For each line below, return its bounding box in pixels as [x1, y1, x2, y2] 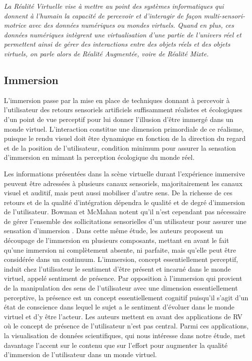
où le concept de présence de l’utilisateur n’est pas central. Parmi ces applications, [4, 321, 249, 331]
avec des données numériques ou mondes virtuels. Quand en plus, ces [28, 20, 234, 30]
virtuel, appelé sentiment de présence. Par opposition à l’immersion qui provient [4, 273, 242, 283]
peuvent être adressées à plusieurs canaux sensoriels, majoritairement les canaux [4, 178, 243, 188]
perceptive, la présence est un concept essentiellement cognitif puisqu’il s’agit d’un [4, 292, 249, 302]
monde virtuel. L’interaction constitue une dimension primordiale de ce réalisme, [4, 123, 244, 134]
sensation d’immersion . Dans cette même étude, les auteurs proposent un [4, 225, 223, 236]
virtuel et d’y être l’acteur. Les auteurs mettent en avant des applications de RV [4, 311, 243, 321]
